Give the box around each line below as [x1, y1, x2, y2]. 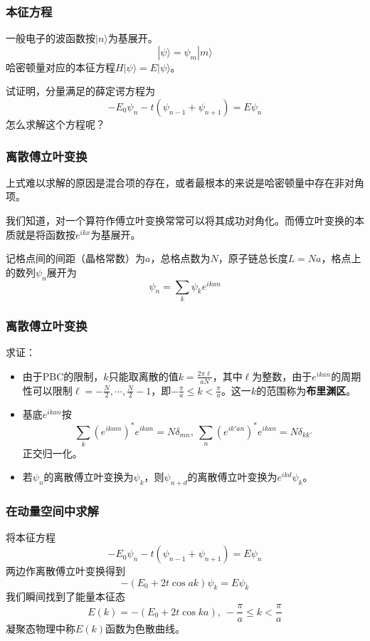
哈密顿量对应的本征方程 [6, 59, 115, 74]
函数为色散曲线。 [105, 621, 186, 636]
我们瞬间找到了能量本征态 [6, 589, 125, 604]
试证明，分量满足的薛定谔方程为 [6, 83, 155, 98]
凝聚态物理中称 [6, 621, 75, 636]
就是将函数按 [15, 226, 75, 241]
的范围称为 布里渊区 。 [256, 382, 356, 397]
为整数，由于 [252, 368, 312, 383]
